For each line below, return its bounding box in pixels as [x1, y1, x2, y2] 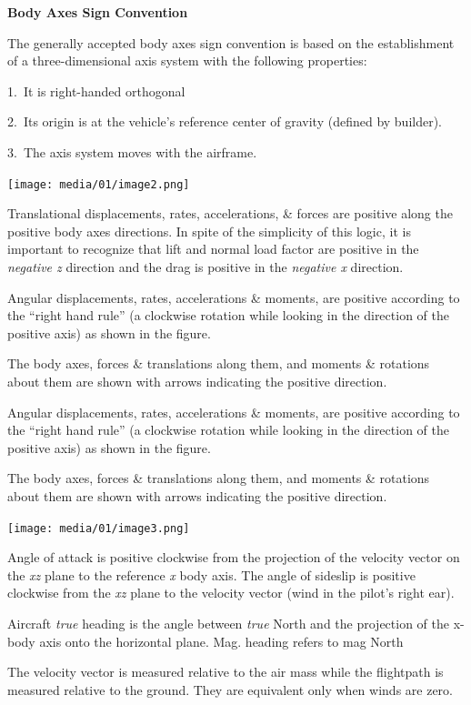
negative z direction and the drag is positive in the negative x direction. [7, 257, 404, 276]
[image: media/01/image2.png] [7, 177, 190, 191]
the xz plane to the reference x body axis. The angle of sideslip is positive [7, 565, 416, 584]
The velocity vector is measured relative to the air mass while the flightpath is [7, 662, 444, 681]
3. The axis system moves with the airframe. [7, 142, 257, 161]
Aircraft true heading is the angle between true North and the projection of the [7, 613, 450, 632]
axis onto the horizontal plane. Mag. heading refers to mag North [39, 631, 404, 650]
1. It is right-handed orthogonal [7, 81, 185, 100]
